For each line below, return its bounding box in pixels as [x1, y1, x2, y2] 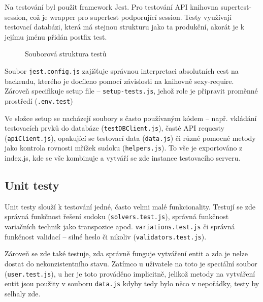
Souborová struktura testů [25, 48, 107, 59]
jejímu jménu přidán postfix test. [5, 31, 107, 42]
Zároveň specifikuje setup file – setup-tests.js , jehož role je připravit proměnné [5, 85, 258, 96]
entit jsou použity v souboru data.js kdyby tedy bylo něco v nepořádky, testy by [5, 278, 259, 289]
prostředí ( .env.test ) [5, 95, 73, 106]
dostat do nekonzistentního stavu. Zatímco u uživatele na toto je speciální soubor [5, 258, 257, 269]
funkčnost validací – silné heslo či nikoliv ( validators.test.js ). [5, 231, 207, 241]
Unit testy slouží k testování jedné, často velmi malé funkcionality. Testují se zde [5, 201, 255, 212]
